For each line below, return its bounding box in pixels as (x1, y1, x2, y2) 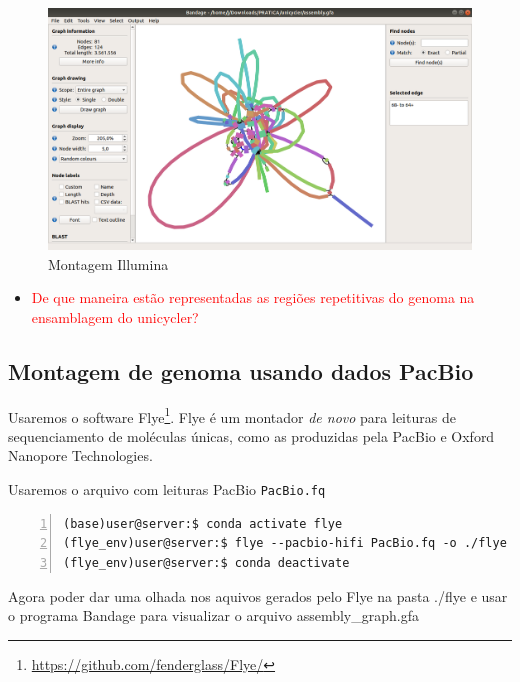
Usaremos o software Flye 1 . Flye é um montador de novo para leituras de (8, 403, 456, 427)
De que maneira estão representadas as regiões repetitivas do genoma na (31, 287, 475, 308)
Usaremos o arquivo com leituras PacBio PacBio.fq (8, 479, 326, 500)
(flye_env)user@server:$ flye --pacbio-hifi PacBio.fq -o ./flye (63, 536, 507, 551)
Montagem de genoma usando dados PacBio (8, 355, 474, 386)
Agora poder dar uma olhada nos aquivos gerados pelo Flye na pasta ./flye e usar (8, 585, 508, 606)
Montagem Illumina (48, 253, 169, 274)
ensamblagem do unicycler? (31, 306, 199, 327)
